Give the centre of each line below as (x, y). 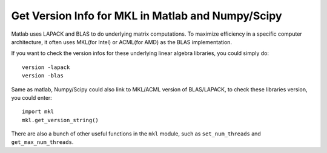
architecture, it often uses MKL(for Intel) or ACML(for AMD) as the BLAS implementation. (122, 42)
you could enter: (32, 97)
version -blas (43, 76)
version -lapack (46, 67)
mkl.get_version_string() (61, 120)
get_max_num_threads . (42, 142)
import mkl (38, 112)
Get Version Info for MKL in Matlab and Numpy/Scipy (147, 16)
